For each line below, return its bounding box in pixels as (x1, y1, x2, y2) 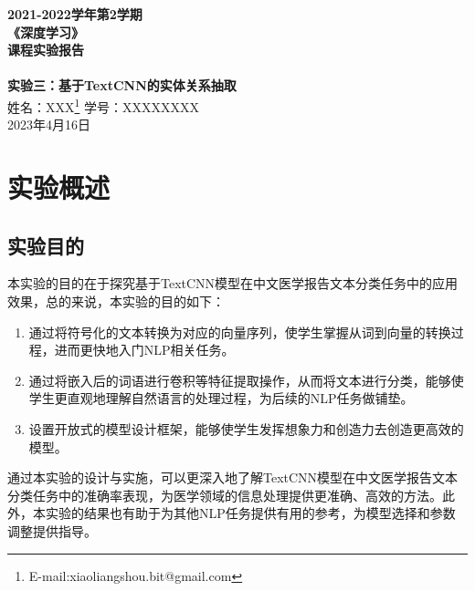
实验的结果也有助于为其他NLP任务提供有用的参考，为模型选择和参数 (45, 503, 456, 523)
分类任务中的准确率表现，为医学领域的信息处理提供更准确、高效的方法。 (7, 485, 442, 504)
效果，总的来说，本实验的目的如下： (7, 291, 225, 310)
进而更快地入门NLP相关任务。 (54, 340, 235, 359)
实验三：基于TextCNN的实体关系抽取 (7, 76, 237, 95)
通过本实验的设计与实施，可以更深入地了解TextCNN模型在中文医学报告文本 (7, 468, 459, 487)
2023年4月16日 (7, 115, 90, 134)
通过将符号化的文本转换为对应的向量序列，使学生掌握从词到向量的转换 (28, 322, 451, 341)
